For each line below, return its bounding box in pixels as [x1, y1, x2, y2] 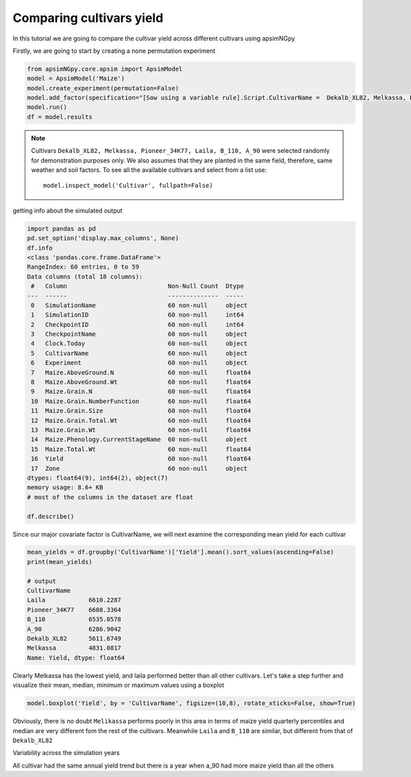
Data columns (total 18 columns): [27, 273, 143, 280]
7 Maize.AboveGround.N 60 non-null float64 [31, 369, 251, 376]
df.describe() [27, 513, 75, 520]
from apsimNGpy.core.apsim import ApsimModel [27, 65, 183, 73]
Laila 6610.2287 [27, 596, 121, 604]
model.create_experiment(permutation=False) [27, 84, 179, 92]
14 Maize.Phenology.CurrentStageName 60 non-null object [31, 436, 248, 443]
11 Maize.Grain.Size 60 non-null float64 [31, 407, 251, 415]
